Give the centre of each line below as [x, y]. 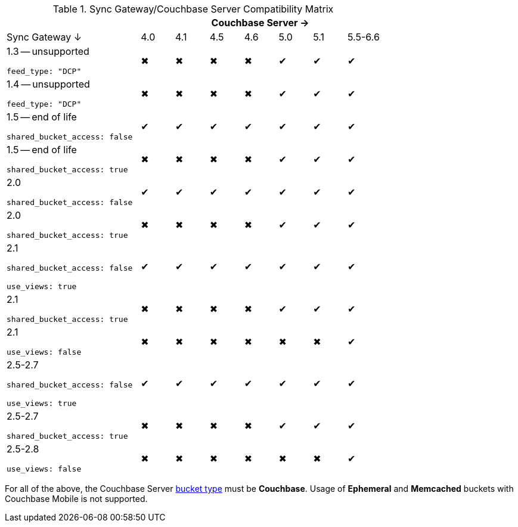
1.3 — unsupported [48, 51]
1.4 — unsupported [48, 84]
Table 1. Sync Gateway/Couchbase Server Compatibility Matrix [193, 9]
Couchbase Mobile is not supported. [76, 499]
